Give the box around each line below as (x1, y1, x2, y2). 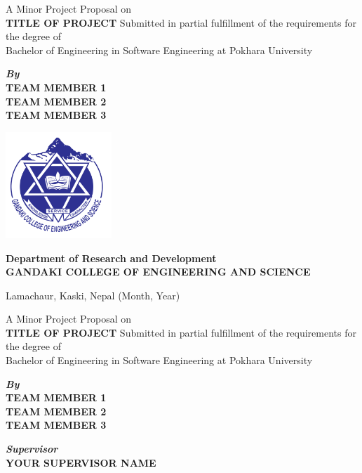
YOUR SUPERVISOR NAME (6, 455, 156, 469)
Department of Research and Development (6, 250, 217, 265)
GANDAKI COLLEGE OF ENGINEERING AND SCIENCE (6, 264, 311, 279)
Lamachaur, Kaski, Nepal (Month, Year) (6, 287, 180, 302)
